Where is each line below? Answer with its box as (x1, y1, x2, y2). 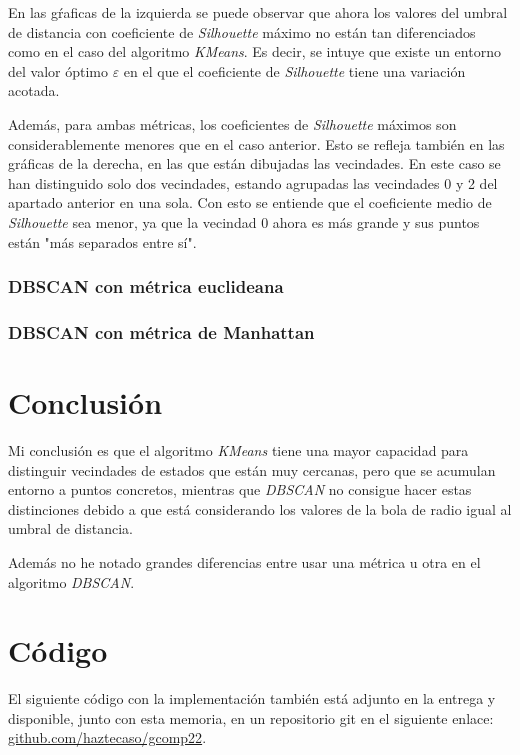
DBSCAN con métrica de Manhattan (8, 319, 315, 344)
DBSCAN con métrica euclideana (8, 274, 284, 299)
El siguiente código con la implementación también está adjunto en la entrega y (8, 688, 496, 709)
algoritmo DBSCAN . (8, 571, 135, 592)
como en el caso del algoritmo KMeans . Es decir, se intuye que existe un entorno (8, 41, 501, 62)
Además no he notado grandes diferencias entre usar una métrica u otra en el (8, 551, 481, 572)
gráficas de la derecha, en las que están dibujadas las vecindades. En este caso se (8, 153, 501, 174)
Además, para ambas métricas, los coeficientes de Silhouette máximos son (8, 113, 457, 134)
